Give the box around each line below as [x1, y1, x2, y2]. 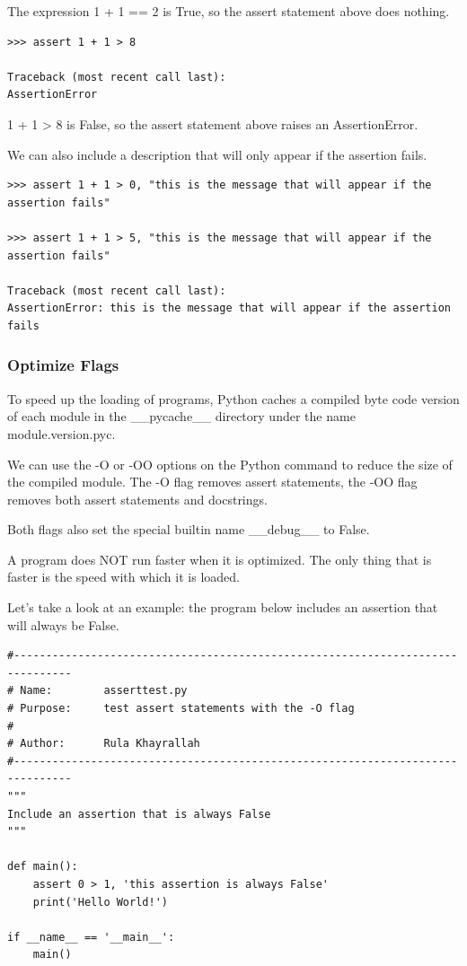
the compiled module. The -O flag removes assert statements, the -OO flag [7, 472, 418, 491]
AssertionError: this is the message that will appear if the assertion [7, 302, 451, 315]
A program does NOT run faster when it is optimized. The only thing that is [7, 549, 432, 568]
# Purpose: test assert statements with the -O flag [7, 702, 355, 716]
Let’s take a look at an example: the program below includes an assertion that [7, 598, 438, 617]
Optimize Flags [7, 354, 119, 376]
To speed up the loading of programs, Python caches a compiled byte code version [7, 389, 460, 408]
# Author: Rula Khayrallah [7, 737, 200, 751]
